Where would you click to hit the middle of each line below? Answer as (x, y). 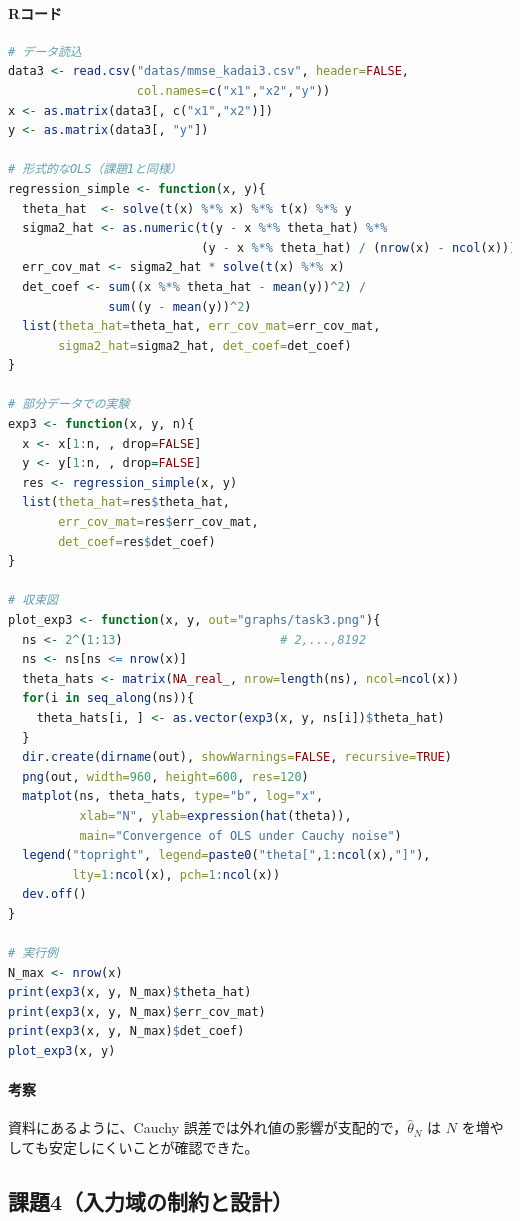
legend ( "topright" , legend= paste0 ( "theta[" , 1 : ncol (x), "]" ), (226, 855)
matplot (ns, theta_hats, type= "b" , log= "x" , (173, 796)
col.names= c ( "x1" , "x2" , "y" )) (233, 90)
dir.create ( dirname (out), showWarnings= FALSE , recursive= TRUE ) (237, 757)
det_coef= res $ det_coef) (137, 541)
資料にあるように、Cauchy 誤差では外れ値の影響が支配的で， (208, 1127)
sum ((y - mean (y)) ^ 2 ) (180, 306)
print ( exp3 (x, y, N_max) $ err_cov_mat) (137, 1011)
